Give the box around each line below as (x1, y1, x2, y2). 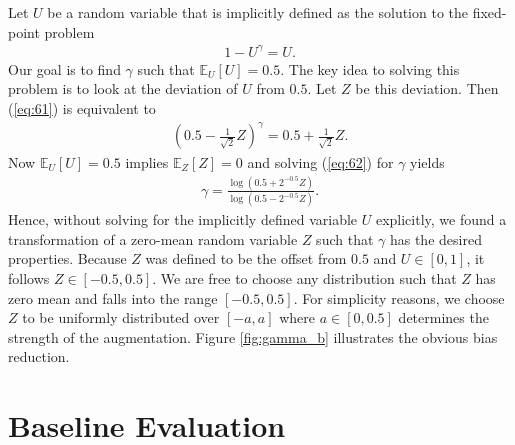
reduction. (8, 346, 70, 367)
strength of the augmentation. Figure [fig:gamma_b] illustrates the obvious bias (8, 326, 498, 347)
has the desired (389, 228, 482, 249)
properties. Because (8, 248, 127, 269)
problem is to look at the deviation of (8, 78, 238, 99)
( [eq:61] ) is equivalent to (8, 97, 156, 118)
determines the (398, 307, 489, 328)
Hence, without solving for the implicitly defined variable (8, 209, 358, 230)
